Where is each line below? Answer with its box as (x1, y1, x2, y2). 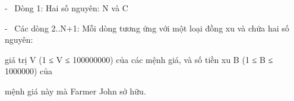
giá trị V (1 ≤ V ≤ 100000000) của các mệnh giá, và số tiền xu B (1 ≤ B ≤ (5, 53, 273, 65)
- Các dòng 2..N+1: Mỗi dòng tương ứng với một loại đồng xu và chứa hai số (5, 21, 289, 34)
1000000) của (5, 65, 53, 77)
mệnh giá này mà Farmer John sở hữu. (5, 84, 146, 97)
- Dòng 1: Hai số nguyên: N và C (5, 2, 128, 14)
